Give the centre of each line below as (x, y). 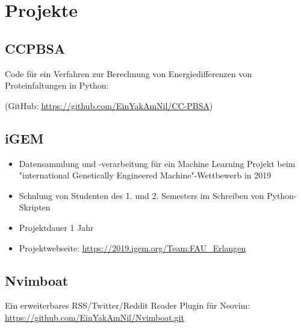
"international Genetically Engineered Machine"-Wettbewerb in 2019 (145, 175)
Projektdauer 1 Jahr (56, 227)
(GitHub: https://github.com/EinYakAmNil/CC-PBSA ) (109, 105)
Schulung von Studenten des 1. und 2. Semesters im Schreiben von (141, 195)
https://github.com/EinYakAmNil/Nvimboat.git (95, 317)
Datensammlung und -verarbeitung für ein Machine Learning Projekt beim (157, 163)
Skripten (35, 207)
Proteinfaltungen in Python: (57, 85)
